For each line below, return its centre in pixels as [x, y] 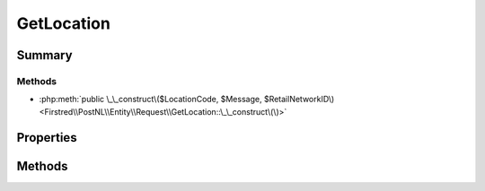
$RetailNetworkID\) [299, 100]
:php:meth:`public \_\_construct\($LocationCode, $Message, [150, 100]
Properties [47, 138]
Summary [44, 55]
